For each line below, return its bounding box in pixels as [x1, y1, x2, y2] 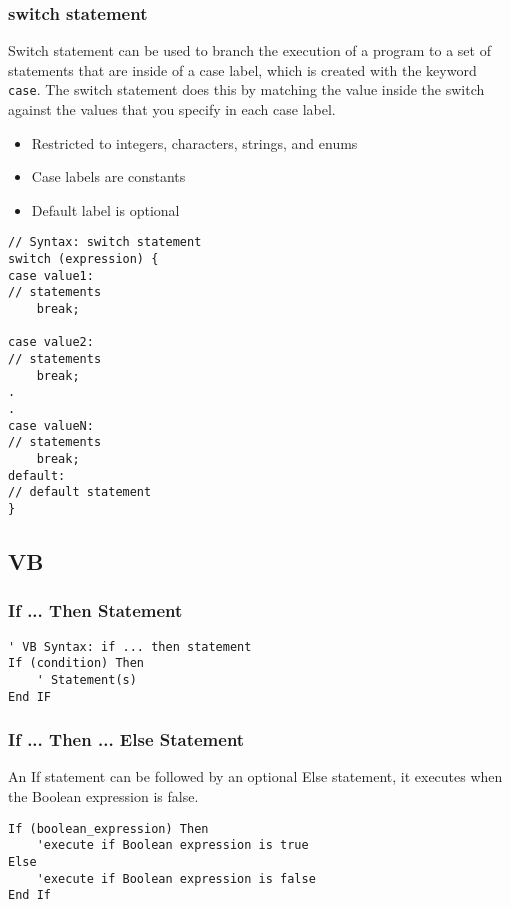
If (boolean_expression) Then [8, 821, 209, 836]
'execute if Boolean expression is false [36, 871, 316, 886]
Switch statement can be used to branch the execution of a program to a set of [8, 40, 491, 61]
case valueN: [8, 418, 94, 433]
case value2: [8, 335, 94, 350]
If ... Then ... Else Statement [8, 727, 245, 752]
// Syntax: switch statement [8, 235, 202, 250]
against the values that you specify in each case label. [8, 99, 336, 120]
